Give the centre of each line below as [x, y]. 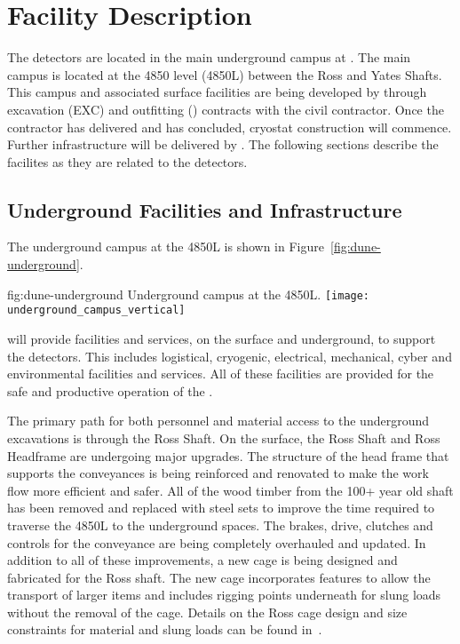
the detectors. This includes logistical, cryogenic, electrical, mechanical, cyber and [230, 356]
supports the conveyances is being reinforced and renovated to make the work [218, 473]
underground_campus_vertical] [96, 310]
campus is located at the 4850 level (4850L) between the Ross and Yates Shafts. [225, 74]
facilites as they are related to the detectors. [127, 161]
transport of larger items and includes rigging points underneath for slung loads [224, 595]
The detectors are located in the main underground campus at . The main [209, 57]
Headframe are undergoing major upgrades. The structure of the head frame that [228, 455]
